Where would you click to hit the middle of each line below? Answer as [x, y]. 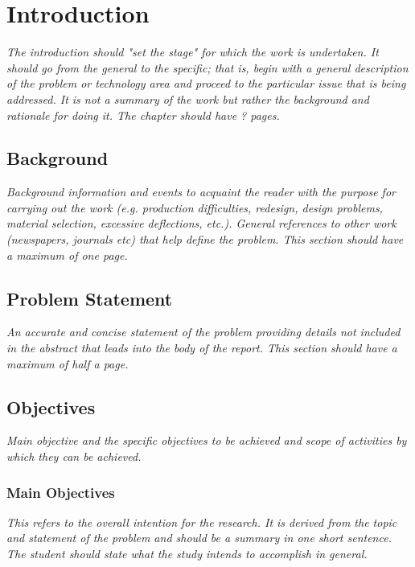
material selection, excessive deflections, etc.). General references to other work [201, 223]
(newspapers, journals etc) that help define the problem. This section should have [205, 239]
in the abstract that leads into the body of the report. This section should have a [202, 348]
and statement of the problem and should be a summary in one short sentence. [199, 538]
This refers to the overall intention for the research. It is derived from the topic [202, 522]
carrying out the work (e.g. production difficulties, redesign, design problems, [195, 207]
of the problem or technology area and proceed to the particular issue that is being [206, 83]
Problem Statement [90, 298]
